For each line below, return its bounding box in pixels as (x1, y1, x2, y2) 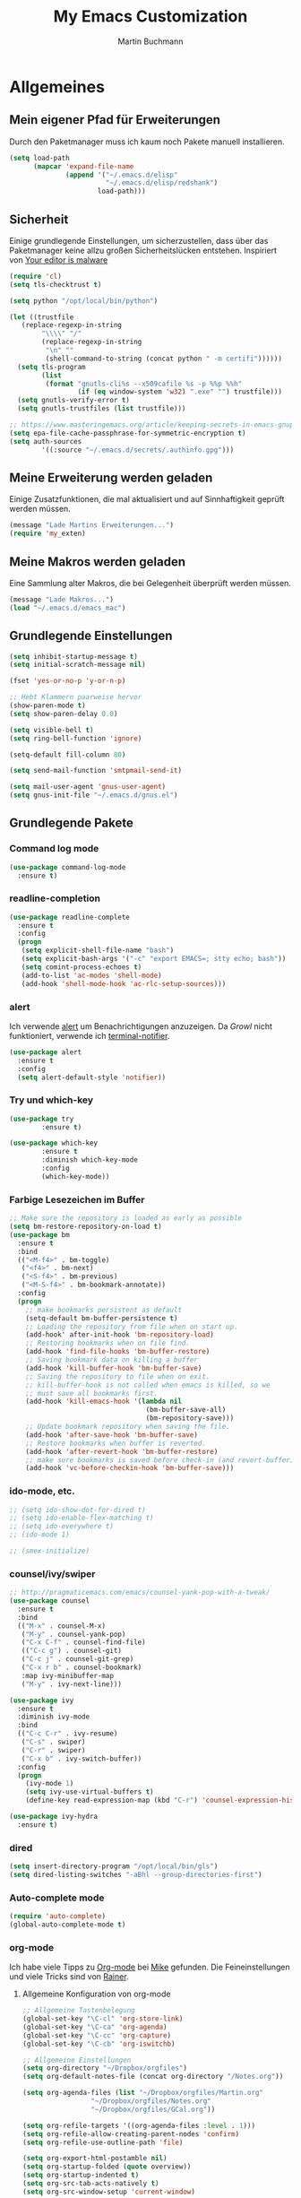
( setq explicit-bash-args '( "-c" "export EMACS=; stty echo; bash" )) (21, 955, 287, 964)
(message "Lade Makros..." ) (9, 594, 115, 604)
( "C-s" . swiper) (21, 1737, 87, 1747)
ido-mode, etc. (9, 1485, 75, 1498)
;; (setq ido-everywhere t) (9, 1522, 115, 1531)
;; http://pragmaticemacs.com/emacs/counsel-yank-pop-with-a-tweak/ (9, 1588, 271, 1597)
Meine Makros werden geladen (9, 554, 186, 569)
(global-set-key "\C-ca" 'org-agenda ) (21, 2022, 168, 2031)
